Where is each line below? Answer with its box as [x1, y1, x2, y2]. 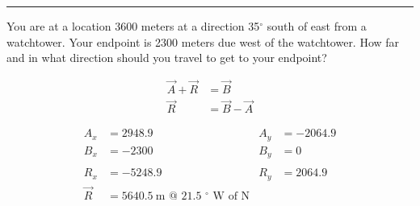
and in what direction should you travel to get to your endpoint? [6, 49, 327, 66]
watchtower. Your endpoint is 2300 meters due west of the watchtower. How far [6, 33, 400, 50]
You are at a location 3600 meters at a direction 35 [6, 18, 260, 34]
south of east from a [267, 18, 367, 34]
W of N [212, 191, 250, 202]
